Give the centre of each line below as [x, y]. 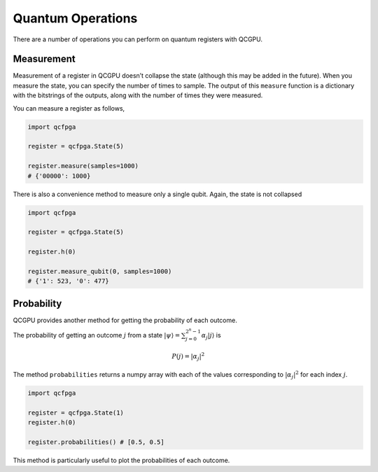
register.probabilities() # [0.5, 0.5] [96, 442]
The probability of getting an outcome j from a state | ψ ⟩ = [97, 335]
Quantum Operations [75, 18]
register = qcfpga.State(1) [76, 412]
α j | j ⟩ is [211, 336]
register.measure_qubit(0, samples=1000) [100, 271]
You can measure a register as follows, [69, 108]
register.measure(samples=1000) [83, 166]
